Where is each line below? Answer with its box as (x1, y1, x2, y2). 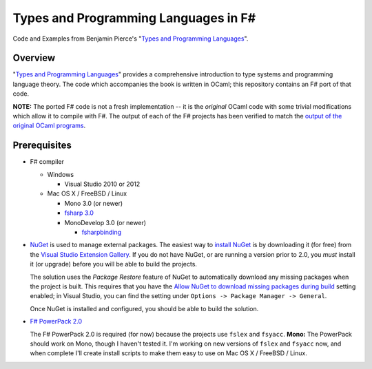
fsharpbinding (81, 228, 122, 237)
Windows (47, 170, 74, 178)
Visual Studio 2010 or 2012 (64, 180, 141, 189)
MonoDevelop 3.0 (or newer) (64, 218, 147, 226)
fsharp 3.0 (64, 209, 94, 217)
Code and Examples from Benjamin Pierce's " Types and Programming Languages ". (12, 34, 249, 43)
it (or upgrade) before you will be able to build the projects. (30, 260, 198, 268)
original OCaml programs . (12, 121, 86, 130)
